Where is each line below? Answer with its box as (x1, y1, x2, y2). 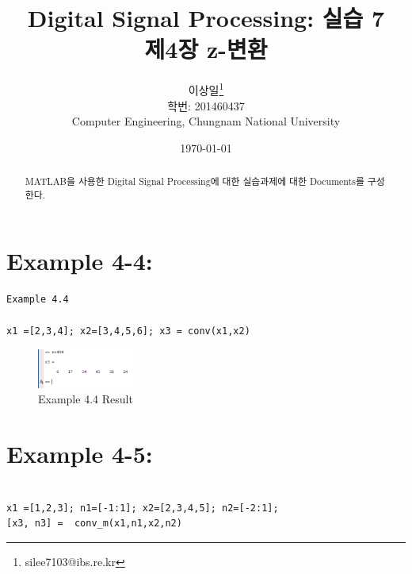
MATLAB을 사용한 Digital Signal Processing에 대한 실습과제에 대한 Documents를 (25, 175, 364, 188)
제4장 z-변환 (144, 33, 268, 65)
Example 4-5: (6, 437, 153, 470)
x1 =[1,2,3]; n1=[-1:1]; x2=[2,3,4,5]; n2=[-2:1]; (6, 502, 279, 514)
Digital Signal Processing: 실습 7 (27, 2, 385, 34)
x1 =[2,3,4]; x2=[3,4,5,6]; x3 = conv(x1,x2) (6, 325, 250, 337)
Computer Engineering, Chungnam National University (71, 113, 341, 129)
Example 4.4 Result (38, 391, 133, 407)
